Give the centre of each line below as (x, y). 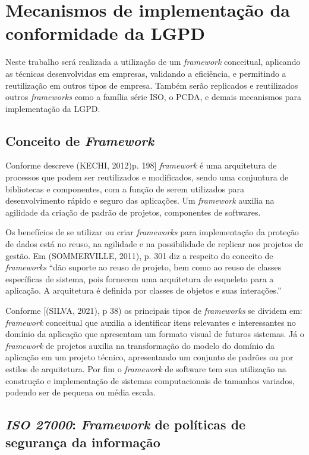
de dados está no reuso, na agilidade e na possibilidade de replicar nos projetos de (154, 244)
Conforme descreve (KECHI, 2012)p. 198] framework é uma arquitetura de (141, 165)
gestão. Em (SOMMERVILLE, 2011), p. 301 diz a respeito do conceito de (139, 255)
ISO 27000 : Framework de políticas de (126, 424)
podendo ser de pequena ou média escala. (81, 392)
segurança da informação (83, 442)
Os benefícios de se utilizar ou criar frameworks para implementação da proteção (152, 232)
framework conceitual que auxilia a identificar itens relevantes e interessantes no (151, 322)
